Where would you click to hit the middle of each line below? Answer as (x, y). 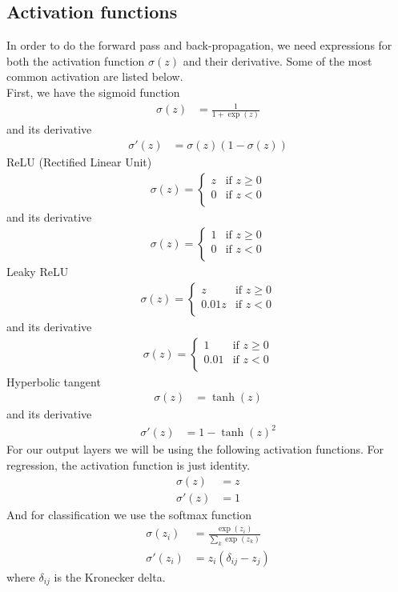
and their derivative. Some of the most (277, 60)
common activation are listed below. (95, 76)
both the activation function (76, 60)
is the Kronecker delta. (110, 576)
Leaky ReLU (38, 272)
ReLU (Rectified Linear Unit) (79, 162)
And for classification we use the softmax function (129, 514)
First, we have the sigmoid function (93, 92)
